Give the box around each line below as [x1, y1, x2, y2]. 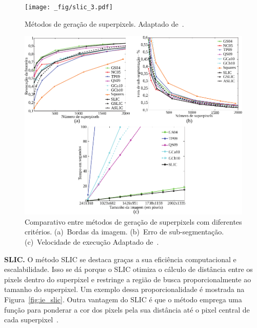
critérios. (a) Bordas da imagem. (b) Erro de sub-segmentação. [25, 226, 224, 237]
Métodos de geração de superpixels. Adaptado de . [25, 18, 184, 29]
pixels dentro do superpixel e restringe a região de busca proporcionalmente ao [4, 274, 251, 284]
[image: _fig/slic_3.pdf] [25, 4, 113, 11]
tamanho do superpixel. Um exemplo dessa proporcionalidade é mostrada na [4, 284, 245, 295]
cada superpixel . [4, 314, 58, 325]
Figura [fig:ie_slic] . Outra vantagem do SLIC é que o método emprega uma [4, 294, 242, 304]
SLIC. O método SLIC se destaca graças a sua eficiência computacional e [4, 253, 236, 264]
